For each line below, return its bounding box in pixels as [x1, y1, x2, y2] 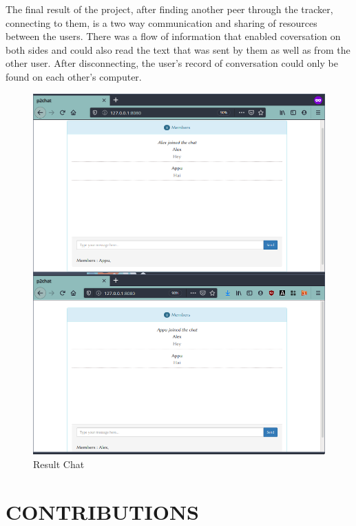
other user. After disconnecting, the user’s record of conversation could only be [6, 56, 338, 70]
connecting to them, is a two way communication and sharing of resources [6, 15, 317, 30]
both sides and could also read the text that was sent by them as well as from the [6, 42, 350, 57]
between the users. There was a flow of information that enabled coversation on [6, 29, 341, 43]
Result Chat [33, 456, 85, 471]
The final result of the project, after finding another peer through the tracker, [6, 2, 333, 16]
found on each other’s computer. [6, 69, 142, 83]
